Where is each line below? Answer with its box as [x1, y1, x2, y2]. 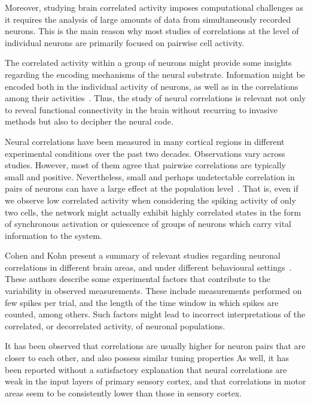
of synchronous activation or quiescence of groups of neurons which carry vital [5, 217, 291, 230]
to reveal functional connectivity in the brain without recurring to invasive [5, 103, 278, 116]
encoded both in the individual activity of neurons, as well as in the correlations [5, 80, 298, 92]
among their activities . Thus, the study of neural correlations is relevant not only [5, 92, 306, 104]
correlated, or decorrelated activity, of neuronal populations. [5, 319, 225, 332]
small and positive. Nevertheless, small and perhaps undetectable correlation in [5, 170, 295, 183]
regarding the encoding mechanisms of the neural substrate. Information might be [5, 68, 305, 80]
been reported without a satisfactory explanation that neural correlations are [5, 363, 287, 375]
